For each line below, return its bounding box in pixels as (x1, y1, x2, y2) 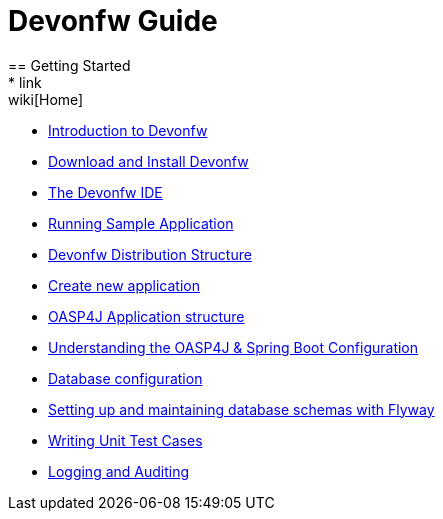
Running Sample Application (48, 214, 234, 232)
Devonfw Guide (8, 4, 218, 38)
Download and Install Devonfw (48, 152, 249, 170)
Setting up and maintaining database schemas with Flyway (48, 400, 435, 418)
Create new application (48, 276, 200, 294)
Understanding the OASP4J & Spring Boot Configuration (48, 338, 419, 356)
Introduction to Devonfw (48, 121, 208, 139)
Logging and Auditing (48, 462, 190, 480)
